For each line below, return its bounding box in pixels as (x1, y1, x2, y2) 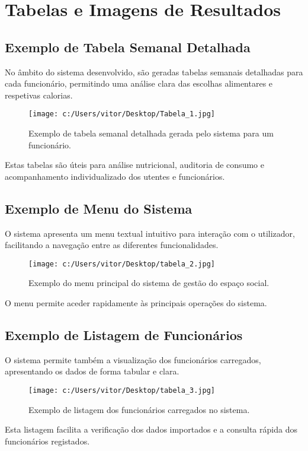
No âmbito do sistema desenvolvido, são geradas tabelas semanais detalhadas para (5, 65, 303, 78)
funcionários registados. (5, 434, 90, 447)
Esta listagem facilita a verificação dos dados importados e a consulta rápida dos (5, 423, 297, 436)
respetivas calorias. (5, 88, 73, 101)
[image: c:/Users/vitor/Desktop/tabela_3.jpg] (28, 386, 215, 395)
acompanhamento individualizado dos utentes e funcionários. (5, 170, 225, 182)
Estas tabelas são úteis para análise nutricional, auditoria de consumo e (5, 158, 264, 171)
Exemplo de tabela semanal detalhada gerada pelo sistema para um (28, 127, 274, 139)
